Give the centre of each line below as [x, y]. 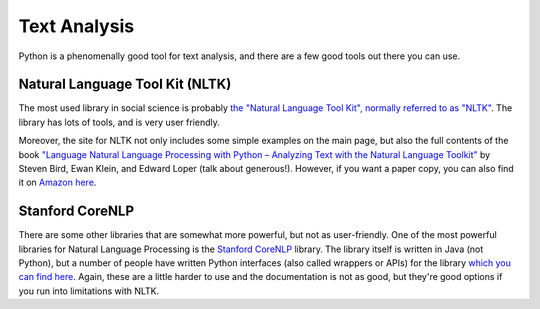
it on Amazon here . [57, 182]
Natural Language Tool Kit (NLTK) [125, 84]
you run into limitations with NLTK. [89, 291]
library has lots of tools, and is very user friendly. [119, 122]
